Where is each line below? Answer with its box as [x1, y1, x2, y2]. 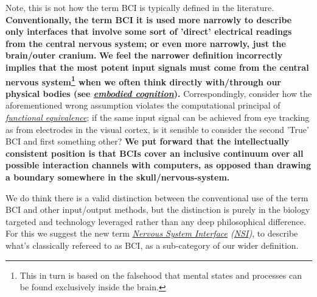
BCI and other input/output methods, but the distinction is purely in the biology [5, 203, 310, 216]
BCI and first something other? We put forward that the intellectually [5, 135, 290, 148]
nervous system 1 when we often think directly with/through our [5, 73, 281, 88]
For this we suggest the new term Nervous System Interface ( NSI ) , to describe [5, 227, 298, 240]
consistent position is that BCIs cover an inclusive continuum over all [5, 146, 304, 159]
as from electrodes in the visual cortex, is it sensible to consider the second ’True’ [5, 123, 309, 135]
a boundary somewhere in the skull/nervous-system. [5, 170, 230, 183]
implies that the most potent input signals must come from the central [5, 60, 309, 73]
